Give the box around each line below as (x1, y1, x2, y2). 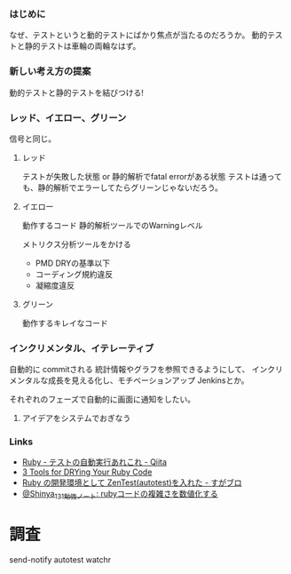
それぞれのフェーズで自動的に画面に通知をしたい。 (9, 394, 196, 405)
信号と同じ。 (9, 133, 56, 144)
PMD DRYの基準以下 (35, 258, 111, 268)
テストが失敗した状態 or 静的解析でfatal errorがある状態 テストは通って (21, 171, 282, 181)
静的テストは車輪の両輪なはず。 (24, 41, 141, 52)
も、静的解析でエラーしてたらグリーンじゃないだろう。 (21, 182, 224, 193)
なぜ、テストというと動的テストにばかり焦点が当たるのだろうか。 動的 (9, 29, 268, 41)
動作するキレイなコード (21, 317, 108, 328)
